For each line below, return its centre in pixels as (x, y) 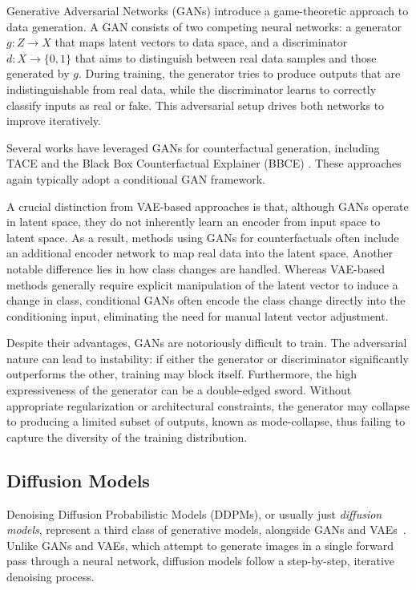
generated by (38, 73)
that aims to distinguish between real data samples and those (226, 57)
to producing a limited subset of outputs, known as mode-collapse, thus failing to (206, 421)
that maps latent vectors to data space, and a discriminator (201, 42)
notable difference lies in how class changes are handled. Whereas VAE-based (196, 268)
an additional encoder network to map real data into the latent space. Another (200, 253)
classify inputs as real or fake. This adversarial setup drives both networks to (196, 105)
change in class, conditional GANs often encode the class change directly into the (206, 300)
